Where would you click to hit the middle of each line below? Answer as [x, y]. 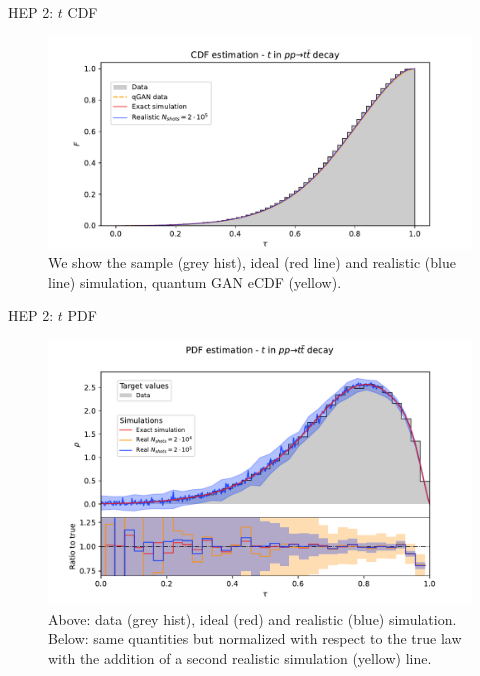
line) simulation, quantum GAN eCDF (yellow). [195, 281]
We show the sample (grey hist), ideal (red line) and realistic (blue [252, 262]
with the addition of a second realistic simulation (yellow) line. [240, 657]
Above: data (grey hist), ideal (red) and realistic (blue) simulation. [252, 618]
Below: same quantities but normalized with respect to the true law [255, 638]
